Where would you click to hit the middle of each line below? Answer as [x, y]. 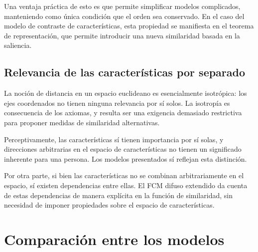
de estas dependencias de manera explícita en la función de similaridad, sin [118, 195]
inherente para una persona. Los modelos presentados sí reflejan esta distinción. [126, 158]
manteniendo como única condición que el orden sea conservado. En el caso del [124, 16]
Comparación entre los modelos [114, 239]
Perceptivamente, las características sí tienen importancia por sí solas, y [114, 139]
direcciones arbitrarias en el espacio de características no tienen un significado [123, 149]
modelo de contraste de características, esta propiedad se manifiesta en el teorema [129, 26]
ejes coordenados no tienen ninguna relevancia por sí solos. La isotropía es [117, 103]
